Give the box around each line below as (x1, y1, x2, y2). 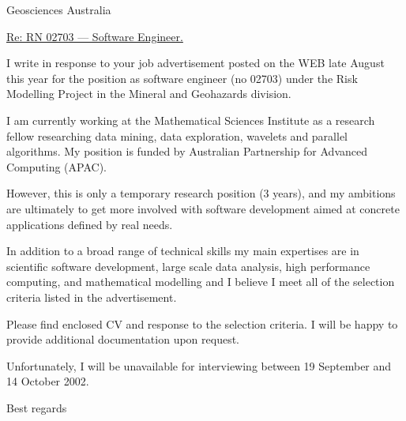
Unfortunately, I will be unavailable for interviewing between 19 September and (6, 357, 392, 374)
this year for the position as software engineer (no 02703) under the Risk (6, 70, 358, 86)
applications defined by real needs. (6, 216, 173, 232)
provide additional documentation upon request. (6, 331, 239, 348)
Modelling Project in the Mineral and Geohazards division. (6, 85, 291, 102)
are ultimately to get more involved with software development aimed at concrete (6, 200, 400, 216)
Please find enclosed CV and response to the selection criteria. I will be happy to (6, 315, 398, 332)
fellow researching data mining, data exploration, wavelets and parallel (6, 127, 348, 144)
